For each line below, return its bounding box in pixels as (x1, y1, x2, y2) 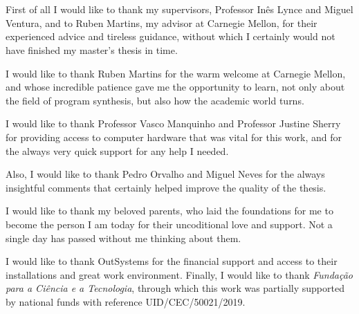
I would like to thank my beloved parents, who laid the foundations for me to (6, 203, 333, 218)
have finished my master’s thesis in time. (6, 42, 178, 57)
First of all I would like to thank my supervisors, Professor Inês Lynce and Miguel (6, 2, 353, 17)
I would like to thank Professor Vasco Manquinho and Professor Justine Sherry (6, 116, 341, 131)
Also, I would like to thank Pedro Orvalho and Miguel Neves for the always (6, 167, 325, 181)
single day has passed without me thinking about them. (6, 230, 241, 245)
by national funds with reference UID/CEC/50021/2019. (6, 294, 246, 308)
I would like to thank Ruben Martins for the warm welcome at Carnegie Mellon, (6, 66, 346, 80)
